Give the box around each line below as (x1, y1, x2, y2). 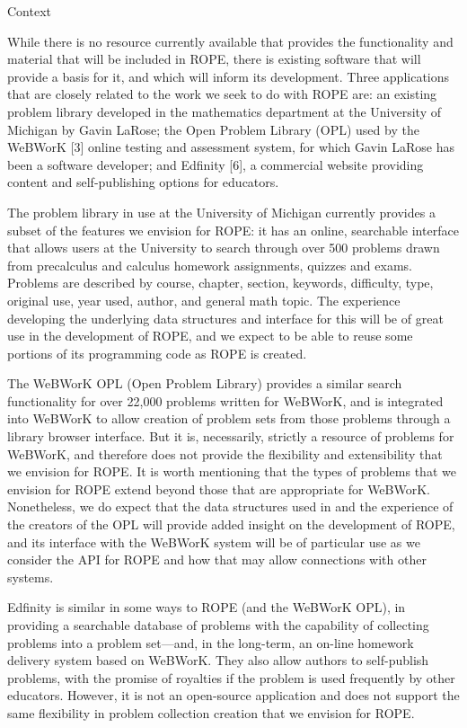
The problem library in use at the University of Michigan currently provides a (7, 202, 436, 221)
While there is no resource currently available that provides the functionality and (7, 31, 454, 50)
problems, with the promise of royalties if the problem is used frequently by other (7, 668, 455, 687)
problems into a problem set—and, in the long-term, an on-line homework (7, 633, 414, 652)
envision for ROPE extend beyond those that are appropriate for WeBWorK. (7, 479, 431, 498)
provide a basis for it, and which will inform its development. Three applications (7, 67, 450, 85)
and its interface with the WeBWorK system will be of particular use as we (7, 532, 420, 551)
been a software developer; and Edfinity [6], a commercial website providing (7, 155, 424, 173)
